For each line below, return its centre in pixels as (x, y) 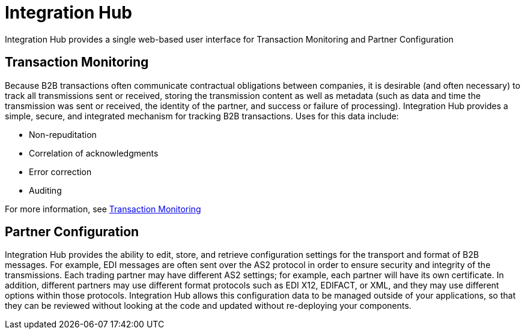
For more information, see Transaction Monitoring (103, 209)
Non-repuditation (63, 134)
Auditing (45, 190)
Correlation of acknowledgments (94, 153)
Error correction (60, 171)
